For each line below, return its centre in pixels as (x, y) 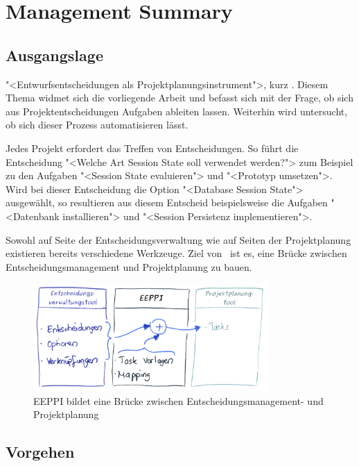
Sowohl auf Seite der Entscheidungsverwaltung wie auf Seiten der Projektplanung (178, 239)
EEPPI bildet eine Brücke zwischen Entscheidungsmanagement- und (178, 400)
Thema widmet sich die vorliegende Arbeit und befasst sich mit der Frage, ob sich (179, 98)
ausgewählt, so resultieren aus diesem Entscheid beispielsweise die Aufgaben (167, 202)
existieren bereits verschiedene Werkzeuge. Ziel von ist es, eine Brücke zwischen (176, 253)
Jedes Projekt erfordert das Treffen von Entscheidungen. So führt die (152, 148)
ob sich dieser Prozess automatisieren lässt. (97, 125)
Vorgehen (40, 452)
